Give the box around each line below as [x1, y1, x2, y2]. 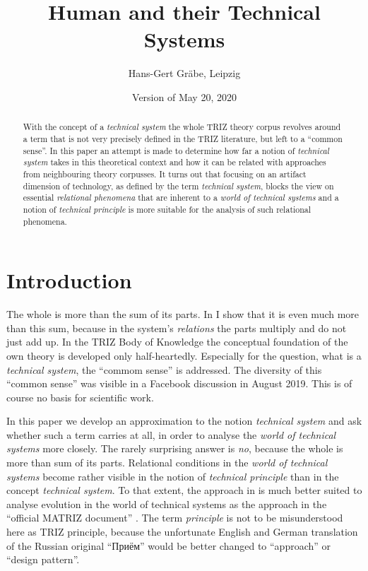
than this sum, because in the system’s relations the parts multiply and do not [6, 320, 347, 335]
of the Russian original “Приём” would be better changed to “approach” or [6, 538, 331, 553]
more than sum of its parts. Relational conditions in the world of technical [6, 455, 328, 470]
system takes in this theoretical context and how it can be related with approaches [23, 156, 326, 168]
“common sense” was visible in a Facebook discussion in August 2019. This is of [6, 376, 352, 391]
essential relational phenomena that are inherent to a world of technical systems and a [23, 192, 339, 204]
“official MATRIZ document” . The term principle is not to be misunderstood [6, 510, 343, 525]
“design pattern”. [6, 552, 80, 567]
